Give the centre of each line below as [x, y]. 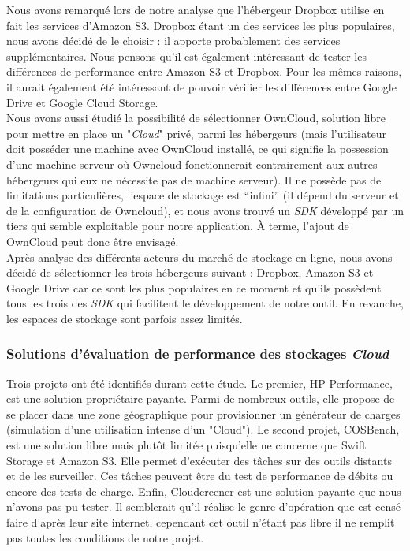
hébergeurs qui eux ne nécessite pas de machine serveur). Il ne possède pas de [194, 179]
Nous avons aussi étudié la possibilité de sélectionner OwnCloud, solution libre [196, 118]
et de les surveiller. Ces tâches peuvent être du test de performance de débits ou [200, 476]
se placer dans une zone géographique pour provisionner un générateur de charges [203, 413]
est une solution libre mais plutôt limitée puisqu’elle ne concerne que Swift [186, 445]
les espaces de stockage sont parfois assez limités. [125, 318]
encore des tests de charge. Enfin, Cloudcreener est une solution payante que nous [204, 491]
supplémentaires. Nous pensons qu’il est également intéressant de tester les [186, 56]
